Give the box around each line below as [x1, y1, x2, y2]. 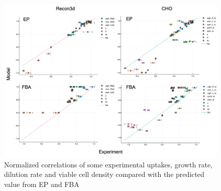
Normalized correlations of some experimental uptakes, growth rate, [4, 159, 213, 169]
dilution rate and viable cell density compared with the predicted [4, 169, 204, 179]
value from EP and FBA [4, 178, 79, 189]
